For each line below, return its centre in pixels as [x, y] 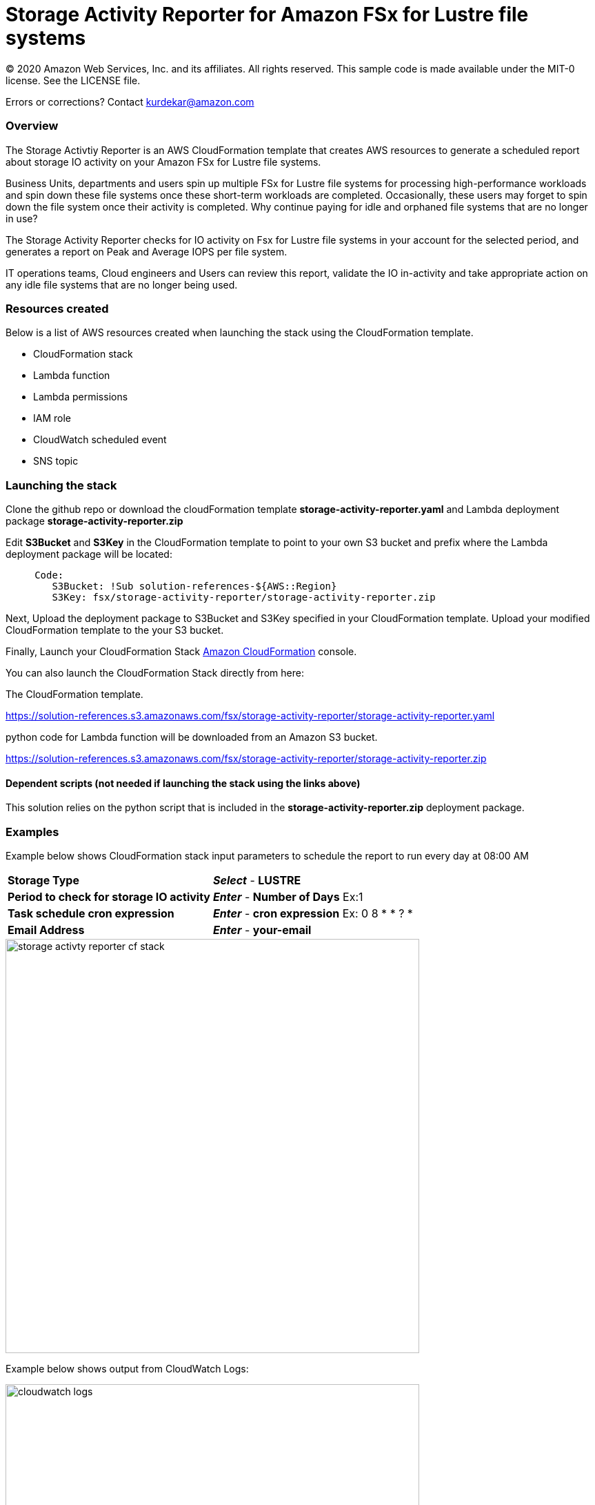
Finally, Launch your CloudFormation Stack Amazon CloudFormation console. [181, 651]
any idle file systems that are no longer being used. [122, 284]
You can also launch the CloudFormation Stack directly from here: [155, 673]
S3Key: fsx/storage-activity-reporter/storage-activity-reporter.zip [244, 597]
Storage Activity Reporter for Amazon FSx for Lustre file [267, 14]
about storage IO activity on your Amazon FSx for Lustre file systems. [163, 162]
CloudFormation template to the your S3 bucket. [115, 630]
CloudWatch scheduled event [100, 440]
